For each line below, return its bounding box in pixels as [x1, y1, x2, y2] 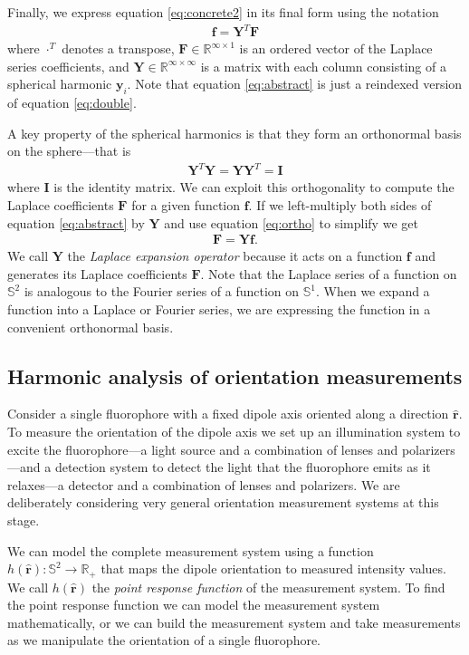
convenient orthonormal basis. [7, 317, 174, 336]
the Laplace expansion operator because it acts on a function [67, 246, 403, 265]
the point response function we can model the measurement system [7, 595, 380, 614]
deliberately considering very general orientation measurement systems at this [7, 493, 439, 512]
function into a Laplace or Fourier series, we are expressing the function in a [7, 300, 431, 319]
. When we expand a [316, 282, 430, 301]
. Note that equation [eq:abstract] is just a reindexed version [127, 74, 463, 93]
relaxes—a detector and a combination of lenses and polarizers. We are [7, 475, 400, 494]
